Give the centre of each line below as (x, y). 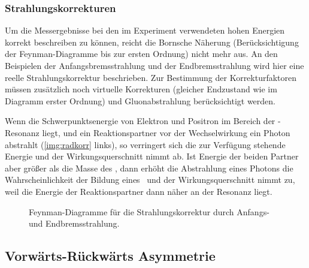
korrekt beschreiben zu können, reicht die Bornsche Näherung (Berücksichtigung (152, 42)
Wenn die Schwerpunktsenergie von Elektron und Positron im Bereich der (140, 121)
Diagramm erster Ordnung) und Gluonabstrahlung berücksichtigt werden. (140, 100)
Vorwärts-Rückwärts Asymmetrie (110, 256)
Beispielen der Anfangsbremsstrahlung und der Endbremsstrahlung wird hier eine (154, 65)
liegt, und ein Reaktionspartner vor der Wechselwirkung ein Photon (166, 132)
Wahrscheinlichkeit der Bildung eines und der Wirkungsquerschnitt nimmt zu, (150, 180)
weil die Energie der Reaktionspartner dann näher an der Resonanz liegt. (139, 191)
